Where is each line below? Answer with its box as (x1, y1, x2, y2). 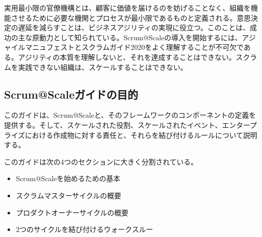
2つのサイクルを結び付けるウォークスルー (16, 224, 153, 234)
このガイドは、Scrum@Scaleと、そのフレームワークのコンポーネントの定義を (4, 110, 256, 120)
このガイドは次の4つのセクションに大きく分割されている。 (4, 156, 198, 167)
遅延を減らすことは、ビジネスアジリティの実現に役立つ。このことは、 (18, 22, 250, 33)
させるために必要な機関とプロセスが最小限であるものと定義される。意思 (11, 12, 251, 23)
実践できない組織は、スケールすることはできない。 (18, 61, 187, 72)
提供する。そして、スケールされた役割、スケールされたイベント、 (4, 119, 222, 130)
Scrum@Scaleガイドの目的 (4, 86, 139, 102)
